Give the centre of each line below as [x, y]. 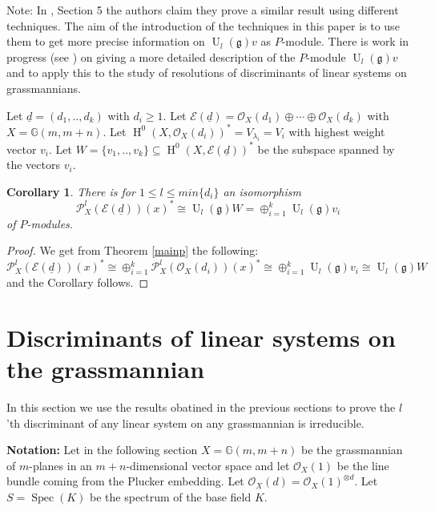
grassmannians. [44, 88]
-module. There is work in [345, 41]
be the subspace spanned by [326, 149]
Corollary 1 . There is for [71, 191]
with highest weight [337, 131]
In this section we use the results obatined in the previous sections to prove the [201, 407]
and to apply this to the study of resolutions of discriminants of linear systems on [207, 72]
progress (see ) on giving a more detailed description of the [151, 56]
